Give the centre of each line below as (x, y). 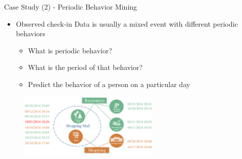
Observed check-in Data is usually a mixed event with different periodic (127, 23)
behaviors (31, 33)
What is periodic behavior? (70, 50)
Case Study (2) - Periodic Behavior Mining (71, 7)
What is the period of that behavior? (85, 67)
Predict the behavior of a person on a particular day (109, 84)
